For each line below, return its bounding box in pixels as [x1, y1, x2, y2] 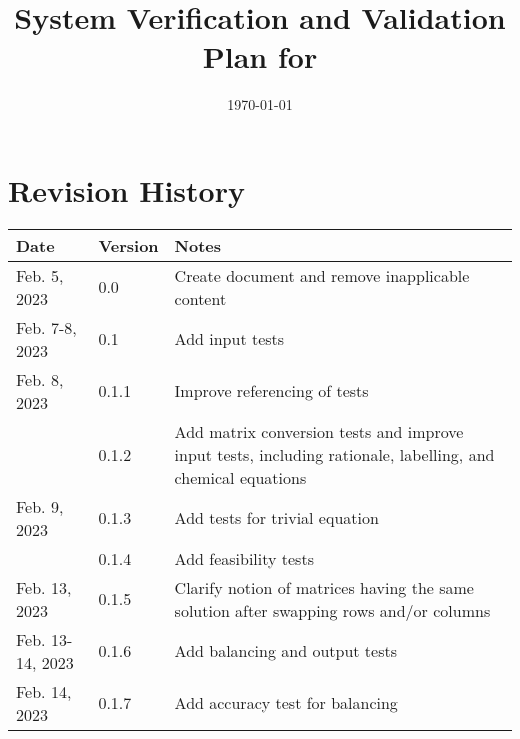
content [174, 286, 227, 310]
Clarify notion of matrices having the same [174, 575, 474, 599]
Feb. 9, [16, 494, 64, 518]
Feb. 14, [16, 679, 72, 703]
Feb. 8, [16, 367, 64, 391]
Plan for [202, 36, 318, 77]
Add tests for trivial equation [174, 506, 379, 530]
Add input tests [174, 327, 285, 351]
